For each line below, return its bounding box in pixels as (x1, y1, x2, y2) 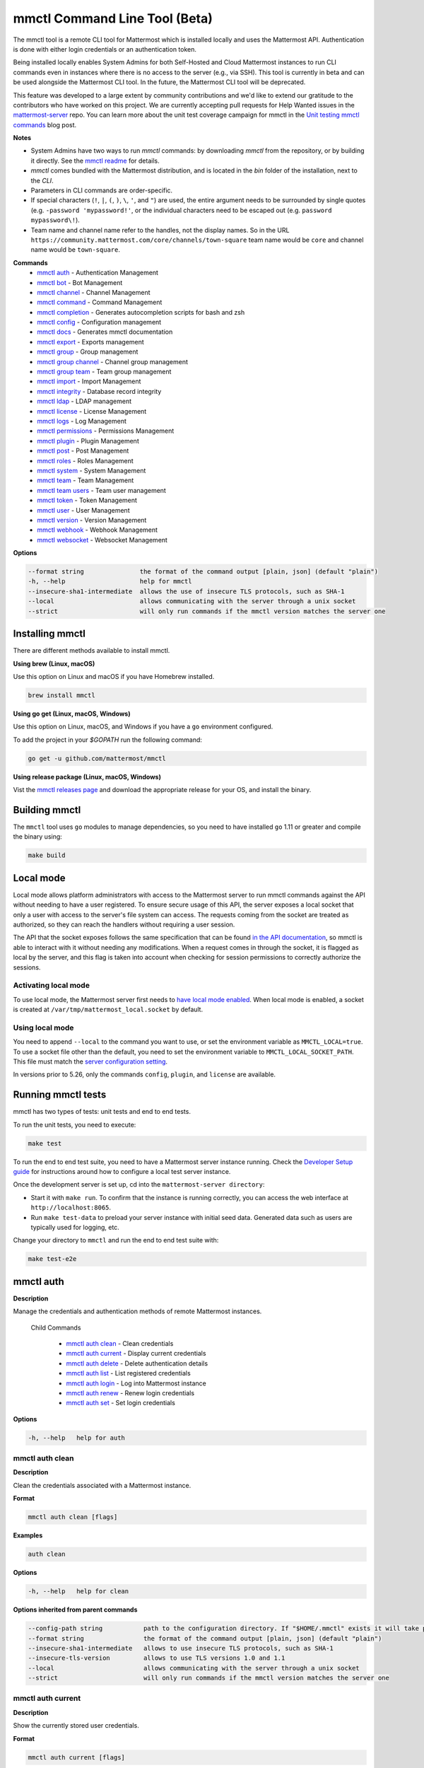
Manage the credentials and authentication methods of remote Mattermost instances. (13, 1307, 262, 1315)
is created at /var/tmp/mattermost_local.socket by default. (13, 1005, 204, 1014)
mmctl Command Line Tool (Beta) (13, 11, 213, 26)
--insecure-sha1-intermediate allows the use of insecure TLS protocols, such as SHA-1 (28, 587, 346, 595)
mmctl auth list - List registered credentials (66, 1369, 191, 1378)
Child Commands (30, 1323, 81, 1332)
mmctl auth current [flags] (28, 1753, 125, 1761)
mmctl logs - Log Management (37, 417, 127, 425)
